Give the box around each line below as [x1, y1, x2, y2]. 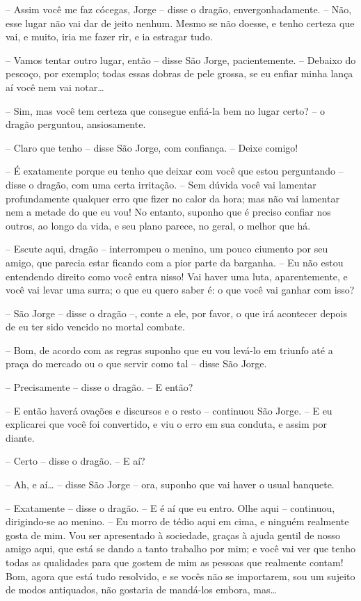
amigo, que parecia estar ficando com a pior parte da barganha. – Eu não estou [6, 255, 344, 269]
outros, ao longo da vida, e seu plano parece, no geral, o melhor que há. [6, 218, 311, 232]
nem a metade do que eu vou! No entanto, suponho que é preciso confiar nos [6, 205, 331, 219]
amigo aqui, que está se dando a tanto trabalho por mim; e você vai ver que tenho [6, 541, 356, 556]
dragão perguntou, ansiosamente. [6, 117, 146, 131]
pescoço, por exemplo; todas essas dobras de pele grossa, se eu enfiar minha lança [6, 66, 353, 81]
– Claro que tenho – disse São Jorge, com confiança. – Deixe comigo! [6, 140, 298, 154]
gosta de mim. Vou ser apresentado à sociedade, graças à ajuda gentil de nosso [6, 527, 340, 542]
